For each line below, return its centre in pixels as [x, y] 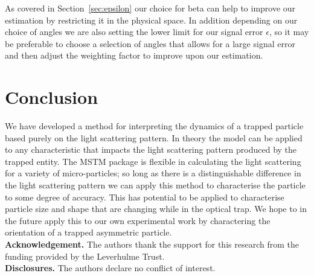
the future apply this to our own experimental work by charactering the [138, 220]
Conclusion [52, 97]
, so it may [289, 32]
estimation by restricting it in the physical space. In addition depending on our [151, 20]
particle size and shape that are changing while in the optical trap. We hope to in [156, 209]
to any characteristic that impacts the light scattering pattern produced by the [151, 149]
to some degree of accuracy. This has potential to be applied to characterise [145, 197]
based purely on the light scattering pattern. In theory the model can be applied [154, 137]
